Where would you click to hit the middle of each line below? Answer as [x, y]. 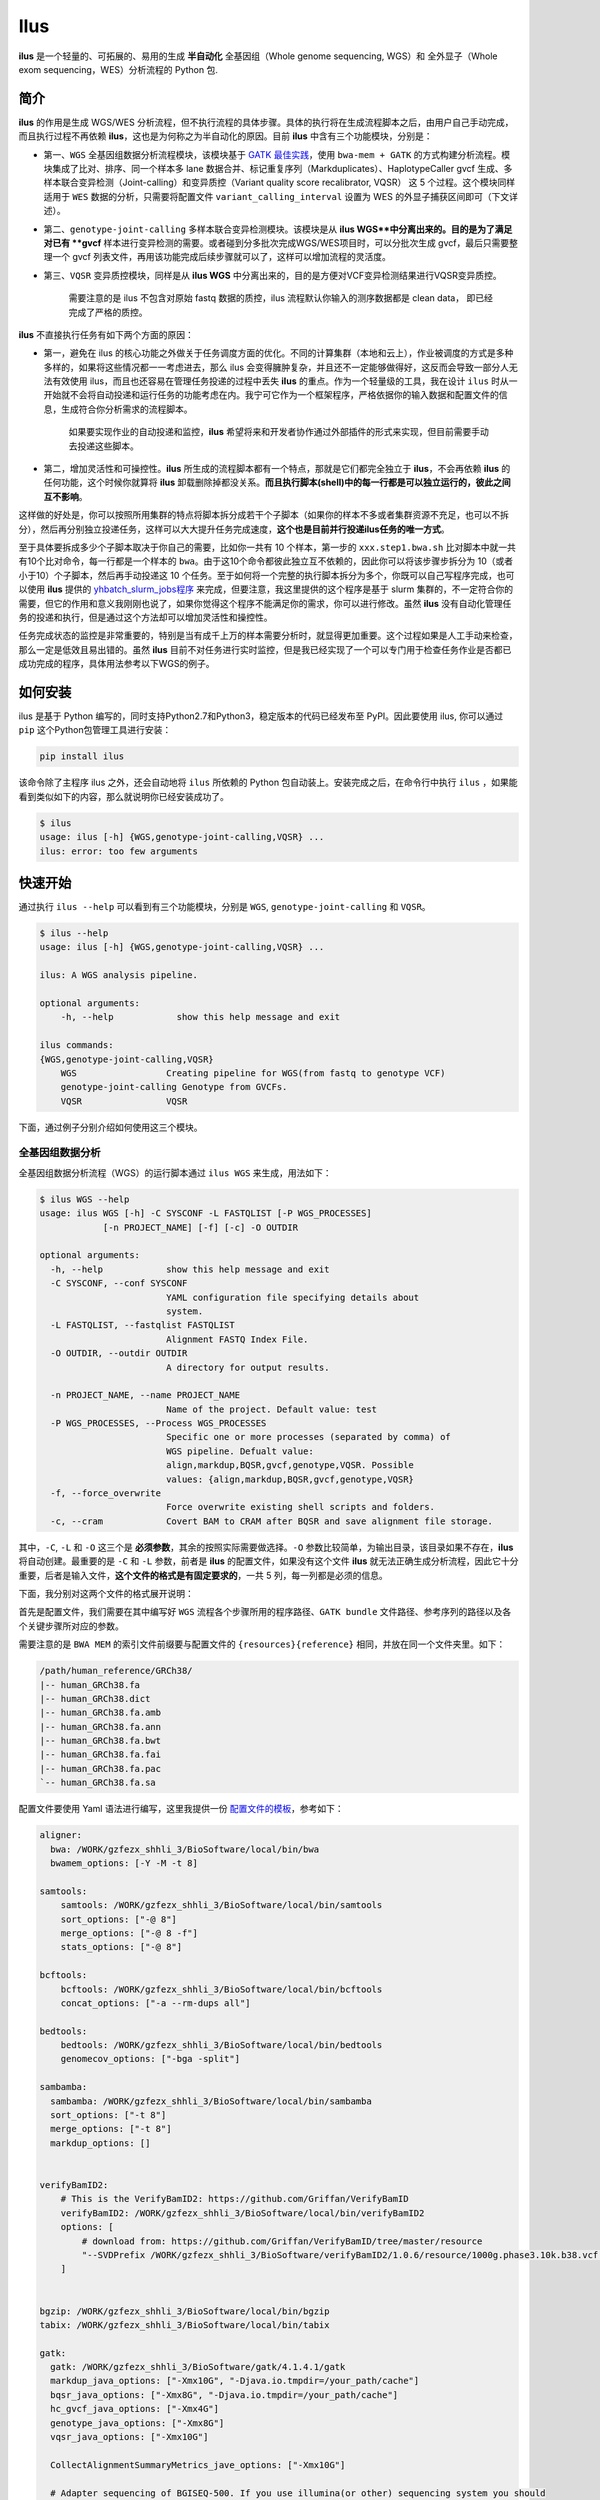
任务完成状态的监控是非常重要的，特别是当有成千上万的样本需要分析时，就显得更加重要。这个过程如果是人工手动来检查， [268, 636]
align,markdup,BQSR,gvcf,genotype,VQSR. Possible [290, 1465]
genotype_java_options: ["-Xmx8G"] [137, 2423]
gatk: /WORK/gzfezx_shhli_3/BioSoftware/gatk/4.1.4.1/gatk [198, 2367]
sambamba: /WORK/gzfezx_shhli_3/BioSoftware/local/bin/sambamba [211, 2101]
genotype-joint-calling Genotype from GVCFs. [174, 1087]
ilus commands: [76, 1045]
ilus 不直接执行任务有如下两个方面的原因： [106, 334]
